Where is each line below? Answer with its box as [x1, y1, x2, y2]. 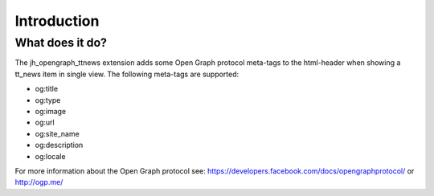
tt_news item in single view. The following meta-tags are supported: [14, 69, 240, 79]
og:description [35, 141, 84, 150]
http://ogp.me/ [14, 178, 63, 187]
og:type [35, 95, 61, 104]
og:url [35, 117, 55, 128]
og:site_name [35, 129, 80, 138]
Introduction [14, 12, 100, 30]
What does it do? [14, 35, 108, 50]
